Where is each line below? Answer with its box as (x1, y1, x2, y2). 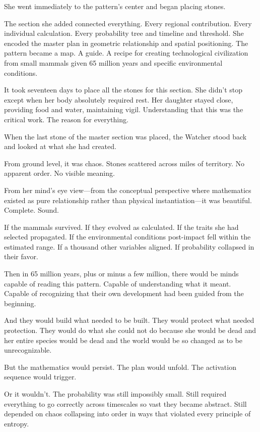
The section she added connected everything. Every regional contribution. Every (4, 18, 252, 28)
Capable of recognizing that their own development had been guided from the (4, 288, 244, 299)
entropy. (4, 418, 29, 428)
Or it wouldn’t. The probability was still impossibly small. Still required (4, 389, 227, 399)
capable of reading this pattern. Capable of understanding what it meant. (4, 278, 231, 289)
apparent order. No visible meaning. (4, 168, 115, 178)
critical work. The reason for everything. (4, 114, 128, 124)
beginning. (4, 298, 36, 308)
